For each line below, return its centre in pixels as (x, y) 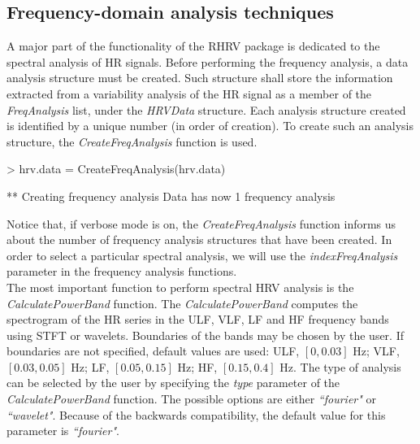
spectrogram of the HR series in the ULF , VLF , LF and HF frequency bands (198, 319)
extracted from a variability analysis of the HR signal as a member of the (189, 93)
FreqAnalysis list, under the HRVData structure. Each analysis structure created (206, 109)
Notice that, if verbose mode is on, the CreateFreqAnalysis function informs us (201, 223)
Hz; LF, (90, 366)
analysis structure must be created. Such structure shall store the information (200, 78)
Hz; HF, (197, 366)
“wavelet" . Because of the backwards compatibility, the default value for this (196, 414)
